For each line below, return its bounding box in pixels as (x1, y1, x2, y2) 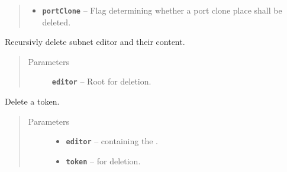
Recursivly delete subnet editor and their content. (5, 35, 185, 48)
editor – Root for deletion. (51, 75, 151, 87)
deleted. (42, 15, 71, 28)
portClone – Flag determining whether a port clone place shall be (42, 4, 282, 16)
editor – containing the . (66, 135, 158, 147)
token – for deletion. (66, 154, 141, 167)
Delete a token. (5, 95, 60, 108)
